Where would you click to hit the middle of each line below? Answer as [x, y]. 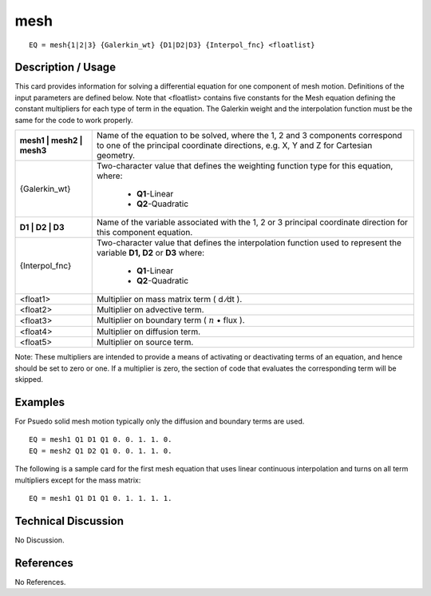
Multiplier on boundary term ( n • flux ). [170, 320]
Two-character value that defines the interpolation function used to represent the [249, 243]
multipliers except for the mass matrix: [78, 480]
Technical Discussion [69, 521]
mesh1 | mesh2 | [51, 141]
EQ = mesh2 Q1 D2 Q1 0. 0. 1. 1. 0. [101, 451]
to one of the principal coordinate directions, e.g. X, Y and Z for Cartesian [234, 145]
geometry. [116, 156]
